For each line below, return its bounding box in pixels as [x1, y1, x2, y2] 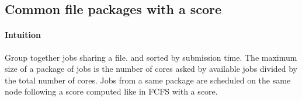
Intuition [5, 29, 41, 41]
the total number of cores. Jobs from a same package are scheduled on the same [5, 74, 291, 86]
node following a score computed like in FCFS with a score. [5, 85, 218, 97]
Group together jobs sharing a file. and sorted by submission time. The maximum [5, 51, 297, 63]
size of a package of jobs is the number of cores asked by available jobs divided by [5, 62, 298, 75]
